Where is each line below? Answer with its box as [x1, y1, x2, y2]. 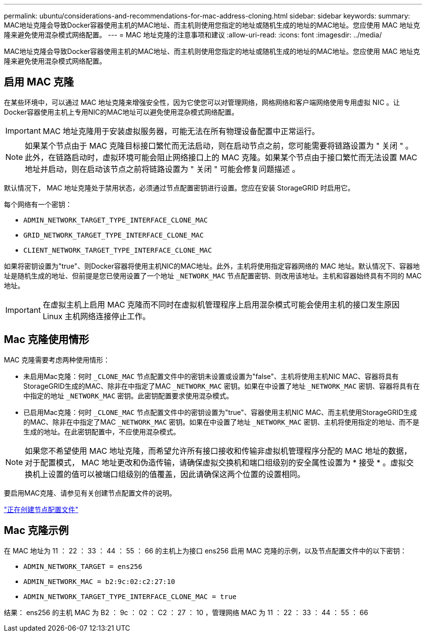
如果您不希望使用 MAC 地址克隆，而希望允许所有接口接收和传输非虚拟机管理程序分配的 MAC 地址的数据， [25, 446, 412, 456]
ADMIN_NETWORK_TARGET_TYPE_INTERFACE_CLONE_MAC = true [23, 592, 237, 601]
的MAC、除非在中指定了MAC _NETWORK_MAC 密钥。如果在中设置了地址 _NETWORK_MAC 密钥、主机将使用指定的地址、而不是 [23, 417, 420, 426]
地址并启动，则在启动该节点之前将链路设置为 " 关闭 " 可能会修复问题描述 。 [25, 164, 300, 174]
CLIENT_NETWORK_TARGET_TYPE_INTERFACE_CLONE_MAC [23, 246, 212, 254]
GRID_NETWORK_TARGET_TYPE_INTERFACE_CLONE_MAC [23, 231, 204, 239]
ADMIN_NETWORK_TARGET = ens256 [23, 562, 142, 570]
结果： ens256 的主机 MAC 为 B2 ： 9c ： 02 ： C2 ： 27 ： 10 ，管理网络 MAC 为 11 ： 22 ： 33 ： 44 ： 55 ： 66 [4, 608, 368, 617]
